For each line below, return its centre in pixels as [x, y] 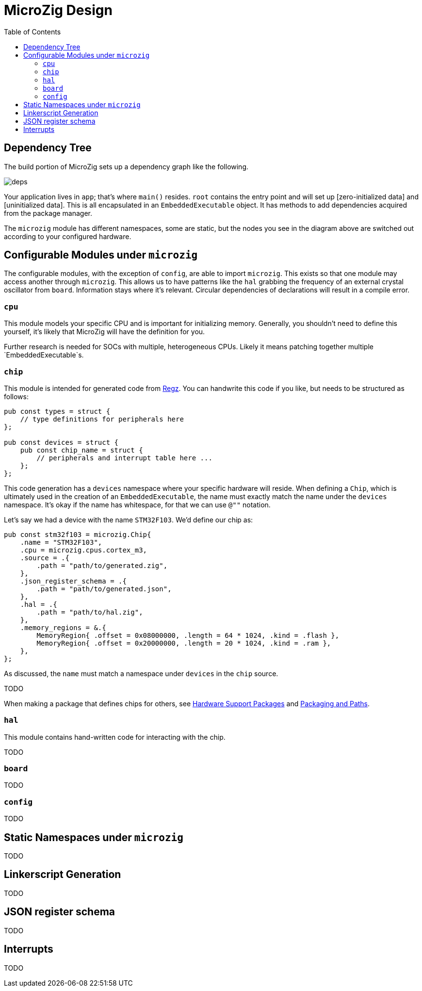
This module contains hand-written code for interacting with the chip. [115, 737]
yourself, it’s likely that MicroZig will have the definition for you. [105, 332]
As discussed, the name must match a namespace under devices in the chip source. [141, 673]
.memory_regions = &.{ [63, 627]
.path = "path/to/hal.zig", [90, 612]
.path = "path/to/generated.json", [104, 589]
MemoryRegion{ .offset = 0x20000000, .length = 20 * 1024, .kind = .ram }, [184, 643]
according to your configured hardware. [68, 236]
